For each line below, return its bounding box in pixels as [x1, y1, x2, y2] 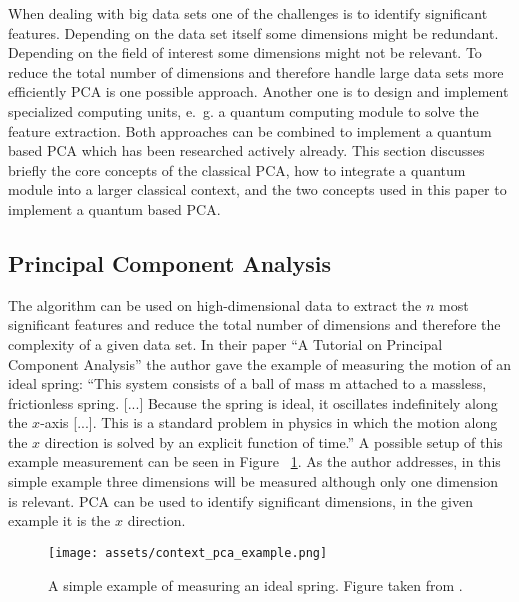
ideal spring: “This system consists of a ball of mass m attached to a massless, [8, 373, 487, 394]
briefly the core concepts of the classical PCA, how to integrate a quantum [8, 159, 466, 180]
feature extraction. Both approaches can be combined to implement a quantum [8, 120, 492, 141]
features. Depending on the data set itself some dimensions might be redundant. [8, 22, 499, 43]
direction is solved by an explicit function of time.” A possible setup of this [44, 431, 503, 452]
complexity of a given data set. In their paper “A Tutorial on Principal [8, 333, 443, 354]
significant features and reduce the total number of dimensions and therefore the [8, 314, 501, 335]
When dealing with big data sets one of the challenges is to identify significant [8, 3, 488, 23]
